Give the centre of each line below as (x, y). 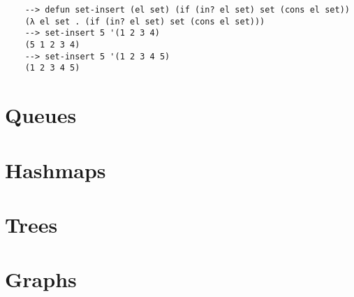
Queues (41, 115)
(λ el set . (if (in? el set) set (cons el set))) (145, 21)
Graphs (41, 279)
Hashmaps (56, 169)
